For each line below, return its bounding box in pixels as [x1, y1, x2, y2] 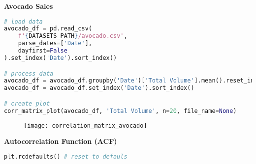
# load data [4, 18, 43, 25]
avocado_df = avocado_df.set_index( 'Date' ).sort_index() [4, 84, 194, 92]
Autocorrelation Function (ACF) [4, 136, 117, 146]
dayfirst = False [18, 47, 67, 55]
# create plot [4, 100, 50, 107]
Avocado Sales [4, 1, 53, 11]
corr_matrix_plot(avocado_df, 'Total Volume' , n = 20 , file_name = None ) [4, 107, 237, 114]
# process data [4, 70, 54, 77]
